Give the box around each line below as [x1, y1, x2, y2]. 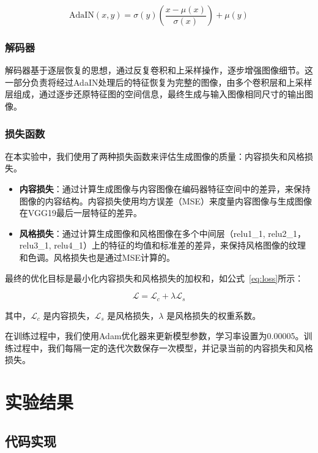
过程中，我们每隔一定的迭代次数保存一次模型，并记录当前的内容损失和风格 [13, 341, 313, 354]
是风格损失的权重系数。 [166, 309, 261, 321]
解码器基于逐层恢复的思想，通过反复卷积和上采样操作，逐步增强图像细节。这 [5, 64, 313, 77]
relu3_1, [19, 239, 51, 252]
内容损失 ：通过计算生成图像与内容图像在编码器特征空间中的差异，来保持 [19, 182, 311, 195]
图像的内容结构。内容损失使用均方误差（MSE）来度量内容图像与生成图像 [19, 194, 312, 207]
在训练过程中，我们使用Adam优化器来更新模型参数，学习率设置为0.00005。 [5, 329, 304, 342]
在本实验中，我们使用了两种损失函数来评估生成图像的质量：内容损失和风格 [5, 149, 305, 162]
